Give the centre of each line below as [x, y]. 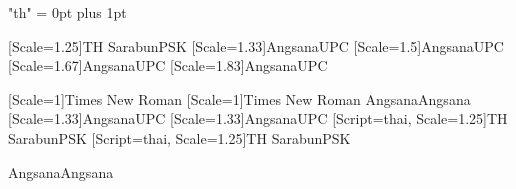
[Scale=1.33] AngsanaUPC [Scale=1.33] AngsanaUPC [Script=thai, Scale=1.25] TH [258, 118]
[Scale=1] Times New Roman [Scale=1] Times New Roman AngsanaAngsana [239, 98]
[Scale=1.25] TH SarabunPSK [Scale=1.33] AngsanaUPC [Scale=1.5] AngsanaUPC [256, 45]
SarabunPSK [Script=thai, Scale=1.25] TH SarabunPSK [179, 137]
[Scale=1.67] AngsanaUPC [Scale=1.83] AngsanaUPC [168, 65]
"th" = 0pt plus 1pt [67, 12]
